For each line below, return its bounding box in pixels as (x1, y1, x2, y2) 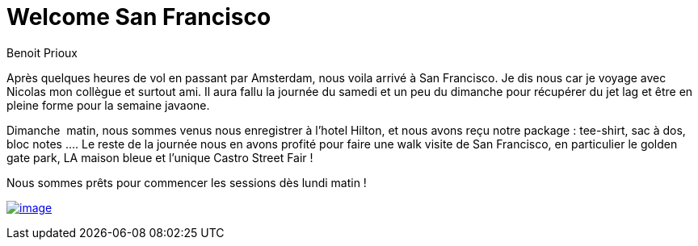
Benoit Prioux (6, 45, 78, 60)
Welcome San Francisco (6, 3, 271, 31)
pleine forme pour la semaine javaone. (6, 98, 210, 112)
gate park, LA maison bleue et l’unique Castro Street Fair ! (6, 150, 313, 165)
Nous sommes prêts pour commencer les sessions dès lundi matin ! (6, 175, 367, 190)
